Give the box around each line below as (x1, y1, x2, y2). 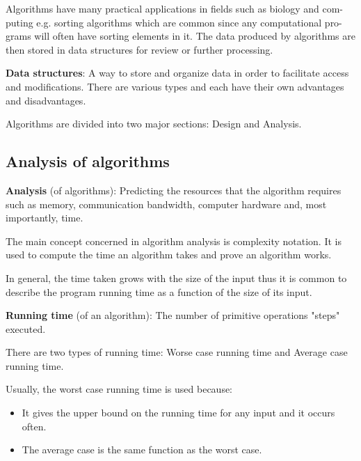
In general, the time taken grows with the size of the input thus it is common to (6, 270, 347, 285)
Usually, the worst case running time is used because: (6, 382, 233, 396)
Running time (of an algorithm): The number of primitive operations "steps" (6, 308, 340, 322)
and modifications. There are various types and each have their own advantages (6, 79, 344, 93)
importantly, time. (6, 210, 83, 225)
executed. (6, 321, 46, 336)
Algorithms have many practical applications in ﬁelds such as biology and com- (6, 1, 344, 15)
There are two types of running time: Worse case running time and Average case (6, 345, 348, 359)
